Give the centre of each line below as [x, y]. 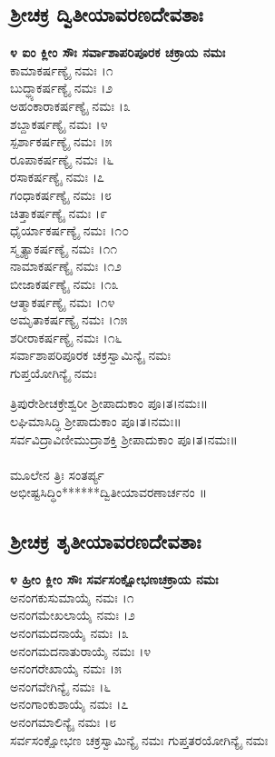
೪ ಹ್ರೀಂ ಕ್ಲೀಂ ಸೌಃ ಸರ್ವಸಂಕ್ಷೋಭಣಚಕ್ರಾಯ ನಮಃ [114, 579]
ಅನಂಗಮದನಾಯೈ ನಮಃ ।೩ [69, 633]
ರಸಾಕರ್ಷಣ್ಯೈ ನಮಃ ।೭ [57, 177]
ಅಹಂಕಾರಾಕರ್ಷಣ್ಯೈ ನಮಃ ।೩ [70, 105]
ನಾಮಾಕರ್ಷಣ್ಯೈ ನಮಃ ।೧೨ [66, 266]
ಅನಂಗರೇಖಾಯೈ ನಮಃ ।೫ [66, 668]
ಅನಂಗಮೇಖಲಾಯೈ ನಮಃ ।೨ [73, 615]
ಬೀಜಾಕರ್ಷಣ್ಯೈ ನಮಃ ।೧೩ [64, 283]
